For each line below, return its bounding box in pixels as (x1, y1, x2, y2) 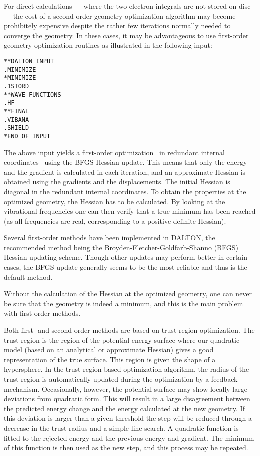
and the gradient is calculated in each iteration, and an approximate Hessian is (4, 166, 246, 177)
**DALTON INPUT (4, 57, 54, 65)
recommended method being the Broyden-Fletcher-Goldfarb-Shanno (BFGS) (4, 242, 238, 252)
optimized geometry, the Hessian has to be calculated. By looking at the (4, 196, 225, 206)
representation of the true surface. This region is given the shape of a (4, 354, 216, 364)
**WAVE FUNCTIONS (4, 91, 61, 98)
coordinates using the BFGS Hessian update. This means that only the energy (4, 157, 247, 167)
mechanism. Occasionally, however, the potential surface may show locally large (4, 383, 247, 394)
